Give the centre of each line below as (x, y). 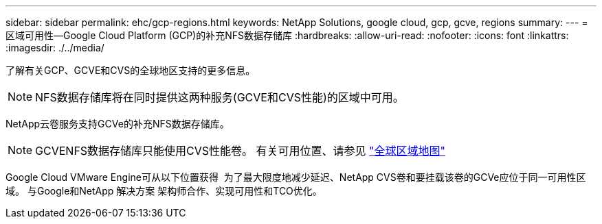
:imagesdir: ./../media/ (55, 48)
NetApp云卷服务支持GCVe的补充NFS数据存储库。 (118, 124)
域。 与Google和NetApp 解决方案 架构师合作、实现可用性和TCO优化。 (164, 191)
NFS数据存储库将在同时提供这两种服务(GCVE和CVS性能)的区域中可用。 (220, 97)
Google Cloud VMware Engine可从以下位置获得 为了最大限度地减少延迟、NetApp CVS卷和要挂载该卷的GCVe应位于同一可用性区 (296, 177)
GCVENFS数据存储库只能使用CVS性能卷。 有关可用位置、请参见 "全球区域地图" (241, 151)
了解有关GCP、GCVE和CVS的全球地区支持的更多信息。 (131, 70)
